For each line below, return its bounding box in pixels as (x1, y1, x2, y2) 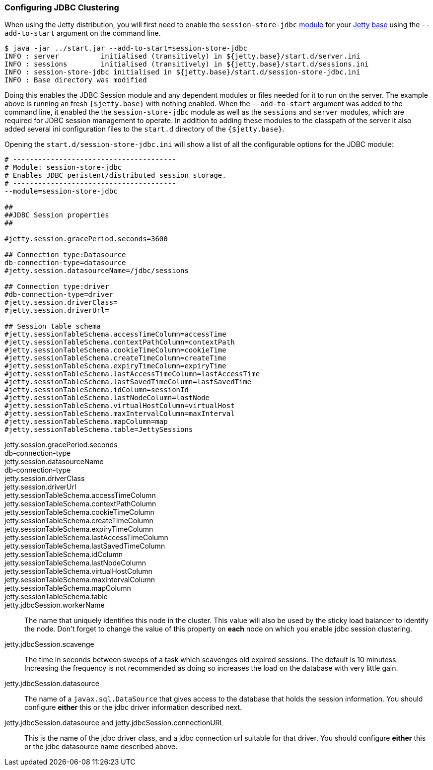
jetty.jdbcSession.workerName (4, 601, 105, 610)
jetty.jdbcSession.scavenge (4, 640, 94, 649)
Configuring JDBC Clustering (4, 2, 119, 12)
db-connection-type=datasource (4, 259, 126, 267)
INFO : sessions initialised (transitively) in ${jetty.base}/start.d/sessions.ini (4, 60, 369, 69)
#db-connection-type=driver (4, 290, 114, 299)
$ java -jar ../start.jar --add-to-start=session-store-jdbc (4, 44, 247, 53)
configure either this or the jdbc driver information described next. (24, 703, 242, 712)
